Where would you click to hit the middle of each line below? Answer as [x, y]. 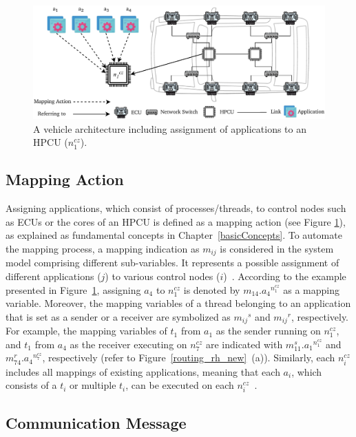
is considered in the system [277, 248]
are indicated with [244, 344]
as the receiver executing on [128, 344]
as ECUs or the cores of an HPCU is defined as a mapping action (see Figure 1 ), [176, 221]
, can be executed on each [180, 385]
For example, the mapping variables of [86, 331]
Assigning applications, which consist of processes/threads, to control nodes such [176, 208]
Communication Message [96, 422]
